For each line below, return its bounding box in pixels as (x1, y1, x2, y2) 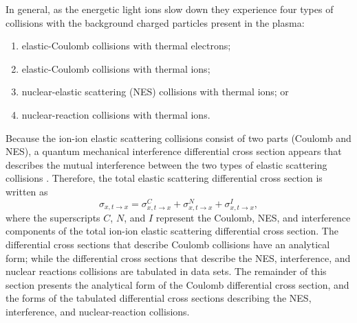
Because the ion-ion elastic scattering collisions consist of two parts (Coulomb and (6, 130, 351, 145)
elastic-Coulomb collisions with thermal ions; (21, 61, 210, 75)
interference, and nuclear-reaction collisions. (6, 304, 190, 318)
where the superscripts (6, 210, 100, 224)
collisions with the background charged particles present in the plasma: (6, 15, 305, 29)
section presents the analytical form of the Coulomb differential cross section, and (6, 277, 349, 291)
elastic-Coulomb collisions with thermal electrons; (21, 38, 231, 53)
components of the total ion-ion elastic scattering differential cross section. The (6, 224, 338, 238)
